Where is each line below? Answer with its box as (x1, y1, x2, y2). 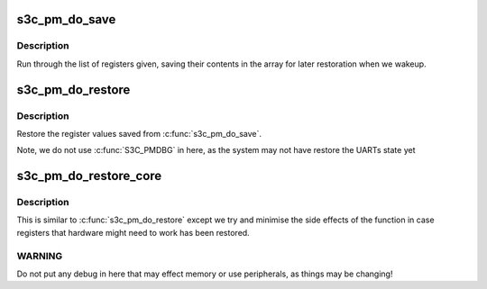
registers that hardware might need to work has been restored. (16, 227, 250, 238)
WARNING (16, 249, 63, 262)
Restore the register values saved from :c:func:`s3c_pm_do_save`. (16, 128, 262, 139)
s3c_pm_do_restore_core (16, 168, 162, 184)
